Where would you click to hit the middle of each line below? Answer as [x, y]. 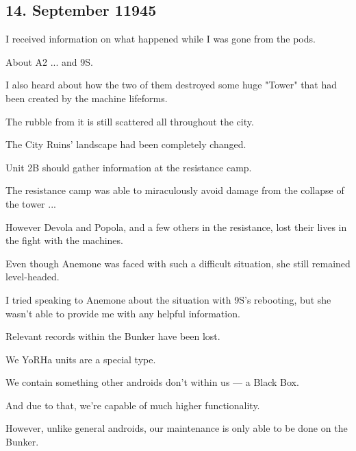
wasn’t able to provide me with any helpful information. [123, 313]
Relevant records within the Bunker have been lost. [113, 336]
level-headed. [33, 277]
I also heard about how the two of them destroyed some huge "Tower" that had [171, 85]
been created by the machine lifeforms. [87, 98]
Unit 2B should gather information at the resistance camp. [129, 167]
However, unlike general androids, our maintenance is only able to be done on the [177, 428]
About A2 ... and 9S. [49, 61]
